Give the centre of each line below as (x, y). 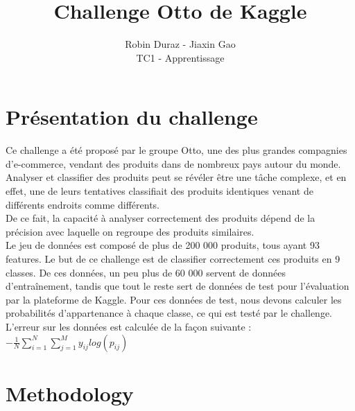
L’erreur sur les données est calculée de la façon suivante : (129, 326)
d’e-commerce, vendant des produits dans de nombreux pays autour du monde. (173, 163)
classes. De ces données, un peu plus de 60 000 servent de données (146, 272)
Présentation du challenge (132, 117)
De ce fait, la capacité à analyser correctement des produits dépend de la (161, 218)
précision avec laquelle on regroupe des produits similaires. (130, 231)
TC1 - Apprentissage (180, 57)
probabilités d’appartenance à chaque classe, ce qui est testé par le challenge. (169, 313)
